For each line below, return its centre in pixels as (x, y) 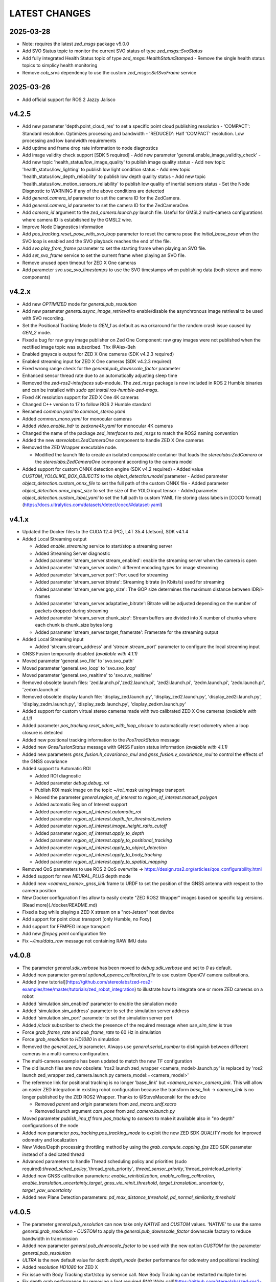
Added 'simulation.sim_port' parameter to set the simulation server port (97, 1018)
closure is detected (42, 733)
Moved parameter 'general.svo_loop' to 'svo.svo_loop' (79, 668)
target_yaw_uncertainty (47, 1190)
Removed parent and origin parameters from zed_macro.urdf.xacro (106, 1104)
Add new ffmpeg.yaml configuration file (64, 934)
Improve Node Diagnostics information (63, 227)
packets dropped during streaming (72, 611)
